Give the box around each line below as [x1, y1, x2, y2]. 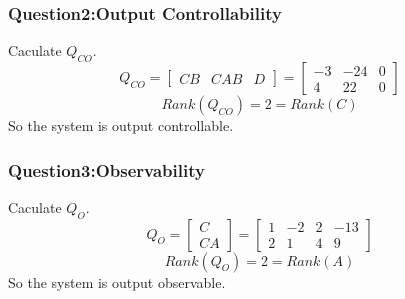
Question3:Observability [8, 157, 205, 182]
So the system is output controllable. [8, 115, 234, 136]
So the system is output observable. [8, 271, 226, 292]
